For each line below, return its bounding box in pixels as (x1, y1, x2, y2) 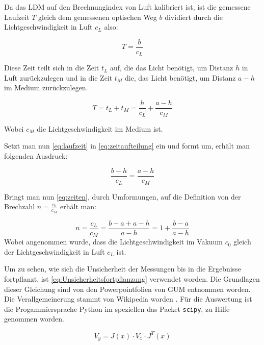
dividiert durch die (165, 11, 223, 22)
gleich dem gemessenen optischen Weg (38, 11, 157, 22)
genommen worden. (4, 313, 64, 324)
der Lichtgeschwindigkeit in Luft (4, 246, 105, 257)
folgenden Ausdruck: (4, 150, 68, 161)
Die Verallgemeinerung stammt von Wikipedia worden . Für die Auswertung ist (4, 293, 252, 304)
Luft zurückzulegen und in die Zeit (4, 72, 113, 83)
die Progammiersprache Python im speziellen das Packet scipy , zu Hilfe (4, 303, 230, 314)
